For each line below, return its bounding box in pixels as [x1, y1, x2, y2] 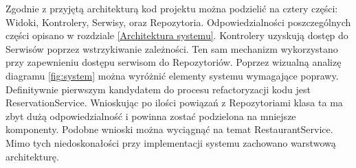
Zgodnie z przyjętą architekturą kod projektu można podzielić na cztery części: [5, 1, 338, 15]
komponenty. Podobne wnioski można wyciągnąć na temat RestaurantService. [5, 122, 333, 136]
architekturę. [5, 149, 59, 163]
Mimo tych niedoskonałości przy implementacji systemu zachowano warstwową [5, 135, 336, 149]
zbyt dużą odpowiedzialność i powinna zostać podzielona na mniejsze [5, 108, 296, 123]
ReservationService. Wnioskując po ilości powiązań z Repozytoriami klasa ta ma [5, 95, 343, 110]
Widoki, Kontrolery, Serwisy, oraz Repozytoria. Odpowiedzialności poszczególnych [5, 14, 351, 29]
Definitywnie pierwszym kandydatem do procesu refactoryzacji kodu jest [5, 82, 311, 96]
